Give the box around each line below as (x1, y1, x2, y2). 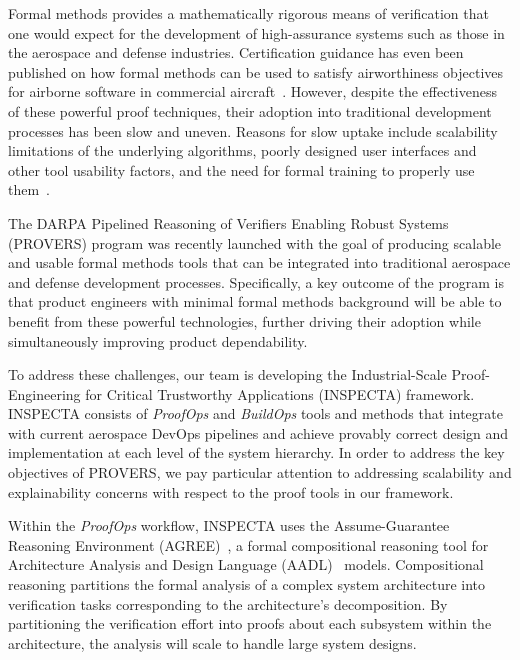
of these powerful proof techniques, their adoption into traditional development (8, 100, 492, 121)
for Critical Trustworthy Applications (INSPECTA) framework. (85, 383, 475, 404)
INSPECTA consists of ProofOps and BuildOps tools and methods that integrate (8, 403, 503, 424)
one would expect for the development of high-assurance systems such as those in (8, 22, 505, 43)
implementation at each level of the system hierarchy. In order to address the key (8, 442, 505, 463)
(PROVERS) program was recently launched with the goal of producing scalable (8, 232, 502, 253)
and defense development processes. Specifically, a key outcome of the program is (8, 271, 504, 292)
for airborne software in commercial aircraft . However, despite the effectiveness (8, 81, 498, 102)
